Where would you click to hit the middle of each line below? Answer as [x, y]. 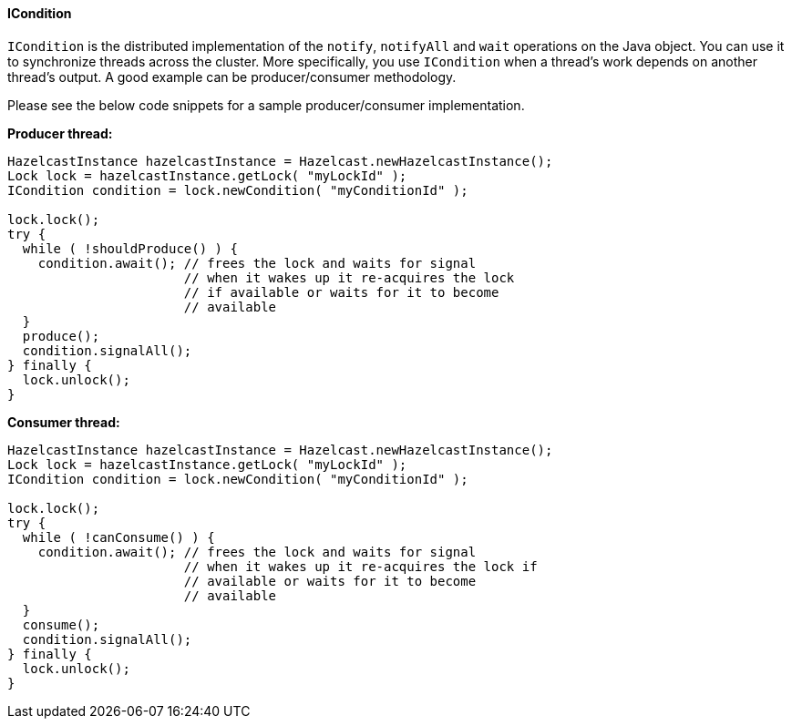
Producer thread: [60, 133]
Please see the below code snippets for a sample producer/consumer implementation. [266, 105]
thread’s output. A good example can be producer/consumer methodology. [232, 77]
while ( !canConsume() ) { [118, 537]
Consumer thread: [64, 422]
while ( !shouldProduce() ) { [130, 248]
